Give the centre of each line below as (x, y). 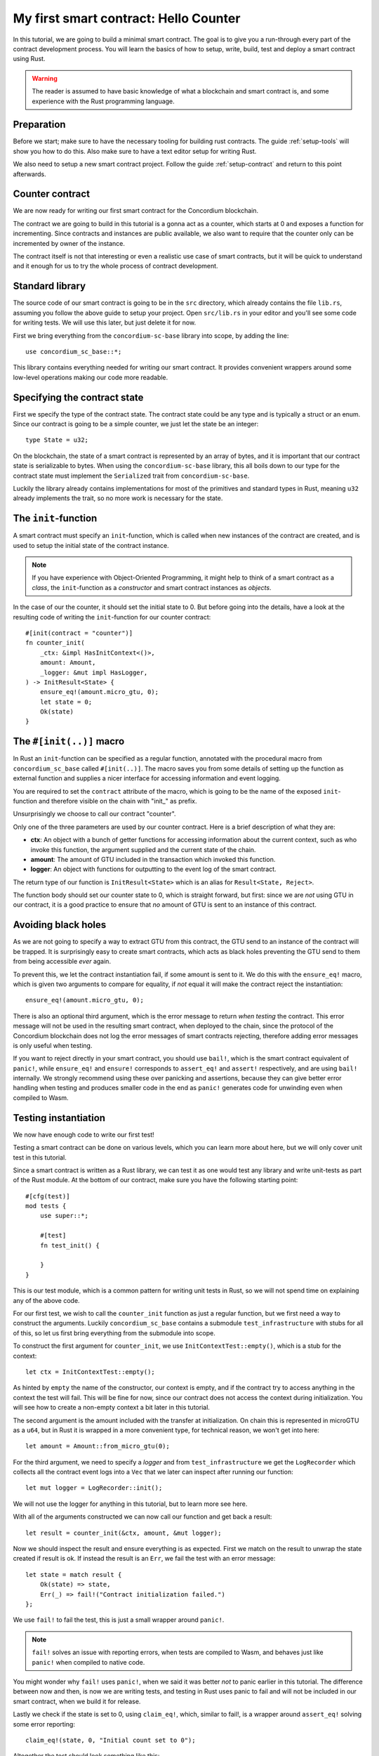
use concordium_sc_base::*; (74, 352)
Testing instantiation (59, 1118)
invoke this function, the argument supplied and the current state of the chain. (143, 849)
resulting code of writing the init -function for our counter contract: (112, 617)
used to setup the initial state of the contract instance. (91, 545)
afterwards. (29, 174)
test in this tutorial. (40, 1157)
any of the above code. (46, 1300)
